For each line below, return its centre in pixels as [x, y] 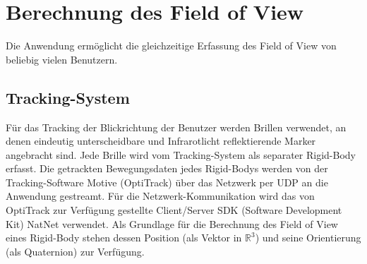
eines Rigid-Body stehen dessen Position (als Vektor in [124, 238]
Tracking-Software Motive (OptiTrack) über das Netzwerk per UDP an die [167, 182]
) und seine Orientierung [308, 238]
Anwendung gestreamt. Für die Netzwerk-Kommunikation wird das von [160, 196]
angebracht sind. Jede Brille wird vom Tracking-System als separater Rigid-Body [181, 154]
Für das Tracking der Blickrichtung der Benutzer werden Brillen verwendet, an [176, 127]
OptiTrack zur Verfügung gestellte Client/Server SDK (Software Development [174, 210]
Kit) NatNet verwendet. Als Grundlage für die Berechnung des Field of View [172, 223]
